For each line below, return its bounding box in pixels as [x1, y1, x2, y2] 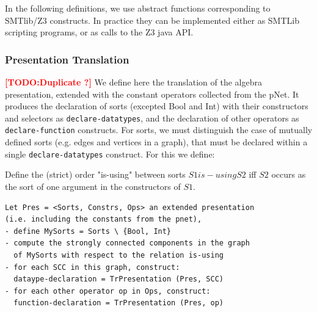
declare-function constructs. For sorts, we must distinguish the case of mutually [5, 123, 313, 136]
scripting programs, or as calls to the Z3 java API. [5, 26, 194, 38]
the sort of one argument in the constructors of [5, 180, 181, 192]
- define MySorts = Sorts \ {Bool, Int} [5, 227, 172, 236]
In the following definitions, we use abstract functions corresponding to [5, 2, 271, 14]
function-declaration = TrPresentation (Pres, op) [13, 299, 224, 308]
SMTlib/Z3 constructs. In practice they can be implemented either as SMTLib [5, 13, 299, 26]
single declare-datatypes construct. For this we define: [5, 147, 215, 160]
